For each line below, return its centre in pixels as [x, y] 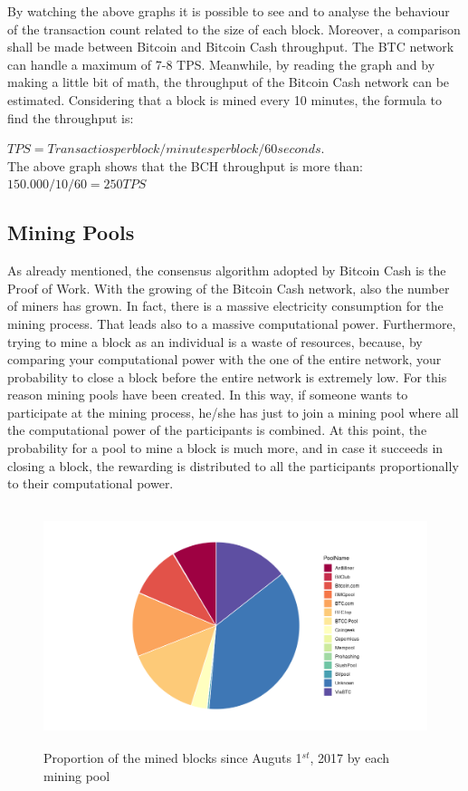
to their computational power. [91, 483]
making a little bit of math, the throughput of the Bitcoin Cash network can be [229, 82]
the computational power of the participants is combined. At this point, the [217, 430]
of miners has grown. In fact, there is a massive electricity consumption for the [225, 306]
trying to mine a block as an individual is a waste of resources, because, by [215, 341]
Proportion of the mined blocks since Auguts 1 [173, 758]
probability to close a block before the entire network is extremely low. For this [227, 376]
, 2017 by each [350, 758]
